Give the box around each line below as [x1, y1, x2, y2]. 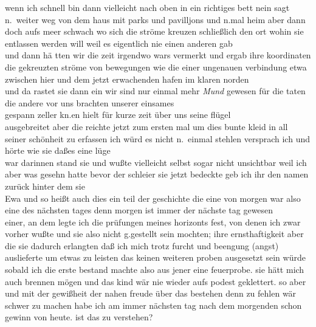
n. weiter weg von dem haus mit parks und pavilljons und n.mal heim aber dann [5, 13, 306, 26]
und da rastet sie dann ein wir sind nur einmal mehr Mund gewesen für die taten [5, 84, 306, 97]
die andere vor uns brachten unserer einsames [5, 96, 174, 109]
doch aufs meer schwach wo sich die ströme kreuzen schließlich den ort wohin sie [5, 25, 304, 38]
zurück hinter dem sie [5, 179, 85, 192]
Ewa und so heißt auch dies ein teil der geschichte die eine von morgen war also [5, 191, 301, 204]
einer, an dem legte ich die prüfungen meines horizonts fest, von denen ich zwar [5, 215, 301, 228]
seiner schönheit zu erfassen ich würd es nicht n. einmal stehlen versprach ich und [5, 132, 310, 145]
